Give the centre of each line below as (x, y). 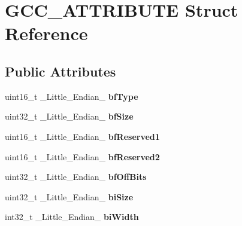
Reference (46, 33)
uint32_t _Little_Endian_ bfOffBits (76, 177)
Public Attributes (60, 71)
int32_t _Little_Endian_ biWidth (72, 217)
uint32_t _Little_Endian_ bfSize (69, 116)
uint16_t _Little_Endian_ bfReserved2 (82, 156)
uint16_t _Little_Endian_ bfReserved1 (82, 136)
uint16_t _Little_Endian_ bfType (72, 96)
